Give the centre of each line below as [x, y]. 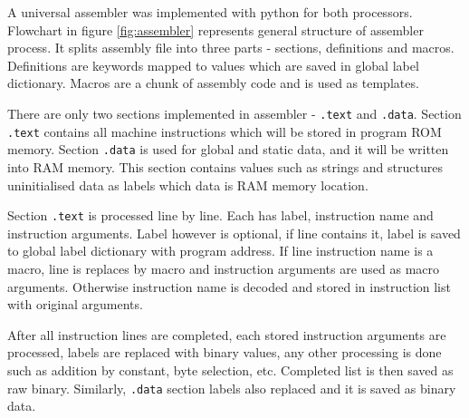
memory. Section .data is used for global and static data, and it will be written [228, 149]
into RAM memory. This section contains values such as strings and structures [225, 166]
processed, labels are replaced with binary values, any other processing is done [225, 352]
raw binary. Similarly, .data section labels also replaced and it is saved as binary [232, 388]
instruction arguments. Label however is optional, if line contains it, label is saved [234, 233]
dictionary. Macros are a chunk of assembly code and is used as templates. [213, 83]
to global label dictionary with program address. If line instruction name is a [220, 251]
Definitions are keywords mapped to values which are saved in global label [213, 65]
